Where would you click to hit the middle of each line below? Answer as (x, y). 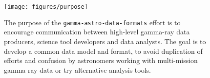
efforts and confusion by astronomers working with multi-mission (101, 60)
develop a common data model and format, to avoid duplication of (103, 51)
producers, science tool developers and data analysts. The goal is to (105, 41)
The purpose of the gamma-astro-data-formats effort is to (92, 22)
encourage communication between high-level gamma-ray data (97, 32)
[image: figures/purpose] (46, 7)
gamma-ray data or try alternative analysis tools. (77, 70)
